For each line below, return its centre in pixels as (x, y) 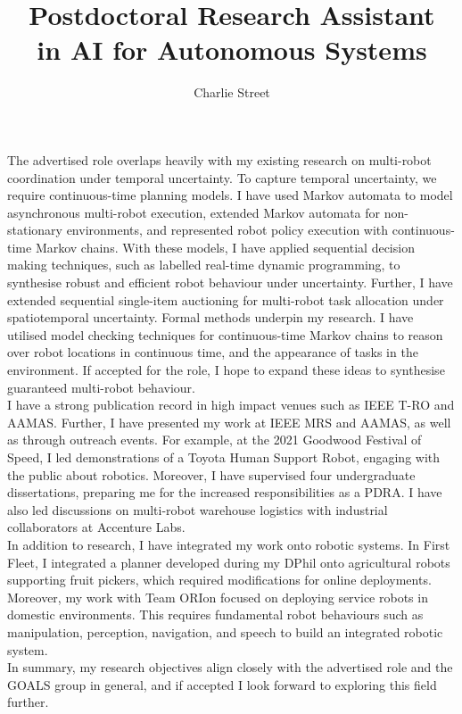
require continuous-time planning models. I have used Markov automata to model (230, 195)
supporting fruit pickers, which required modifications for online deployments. (219, 580)
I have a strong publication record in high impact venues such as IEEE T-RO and (231, 405)
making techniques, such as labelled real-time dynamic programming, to (204, 265)
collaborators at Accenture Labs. (96, 527)
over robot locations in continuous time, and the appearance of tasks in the (213, 352)
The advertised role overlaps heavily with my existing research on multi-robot (219, 159)
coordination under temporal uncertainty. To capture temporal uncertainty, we (222, 177)
